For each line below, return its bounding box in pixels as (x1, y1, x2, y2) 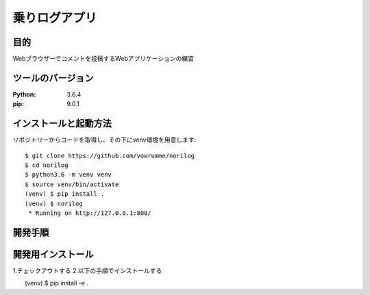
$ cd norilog (25, 162, 69, 169)
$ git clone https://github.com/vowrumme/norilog (25, 151, 195, 159)
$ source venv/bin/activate (25, 180, 119, 188)
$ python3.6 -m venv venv (25, 171, 112, 179)
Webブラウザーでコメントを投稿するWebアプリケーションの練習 (12, 55, 195, 63)
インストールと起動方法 (12, 118, 112, 129)
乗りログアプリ (12, 10, 97, 25)
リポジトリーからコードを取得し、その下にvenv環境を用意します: (12, 136, 197, 144)
